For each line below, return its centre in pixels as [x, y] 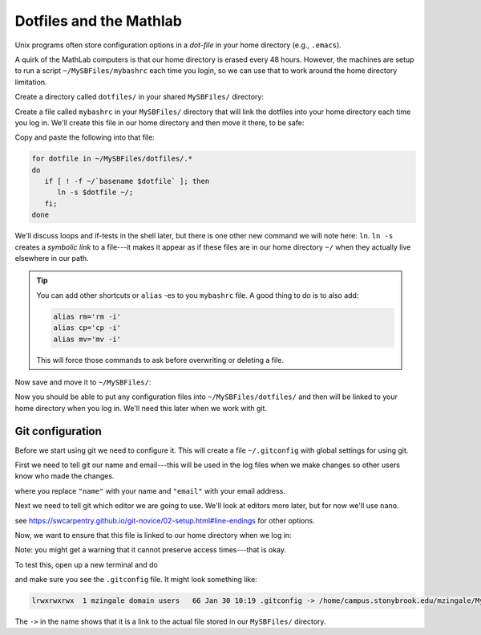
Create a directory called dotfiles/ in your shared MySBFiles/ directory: [139, 97]
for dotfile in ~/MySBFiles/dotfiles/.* [112, 159]
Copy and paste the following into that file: [85, 137]
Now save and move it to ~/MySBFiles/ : [83, 382]
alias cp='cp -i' [87, 328]
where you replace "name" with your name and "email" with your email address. [150, 490]
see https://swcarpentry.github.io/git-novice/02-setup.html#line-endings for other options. [165, 520]
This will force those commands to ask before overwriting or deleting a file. [160, 360]
